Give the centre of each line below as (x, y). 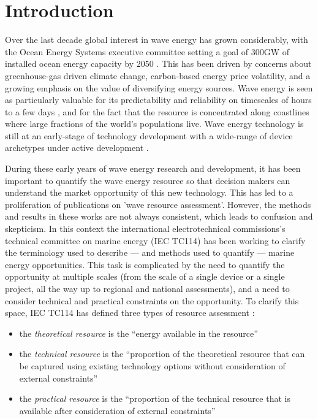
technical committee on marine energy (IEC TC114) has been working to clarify (155, 240)
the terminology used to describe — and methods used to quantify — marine (150, 252)
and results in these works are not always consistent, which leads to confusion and (159, 216)
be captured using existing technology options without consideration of (152, 365)
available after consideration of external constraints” (117, 410)
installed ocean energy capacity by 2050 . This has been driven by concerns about (158, 63)
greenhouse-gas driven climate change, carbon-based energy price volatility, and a (158, 75)
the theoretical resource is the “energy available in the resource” (138, 333)
